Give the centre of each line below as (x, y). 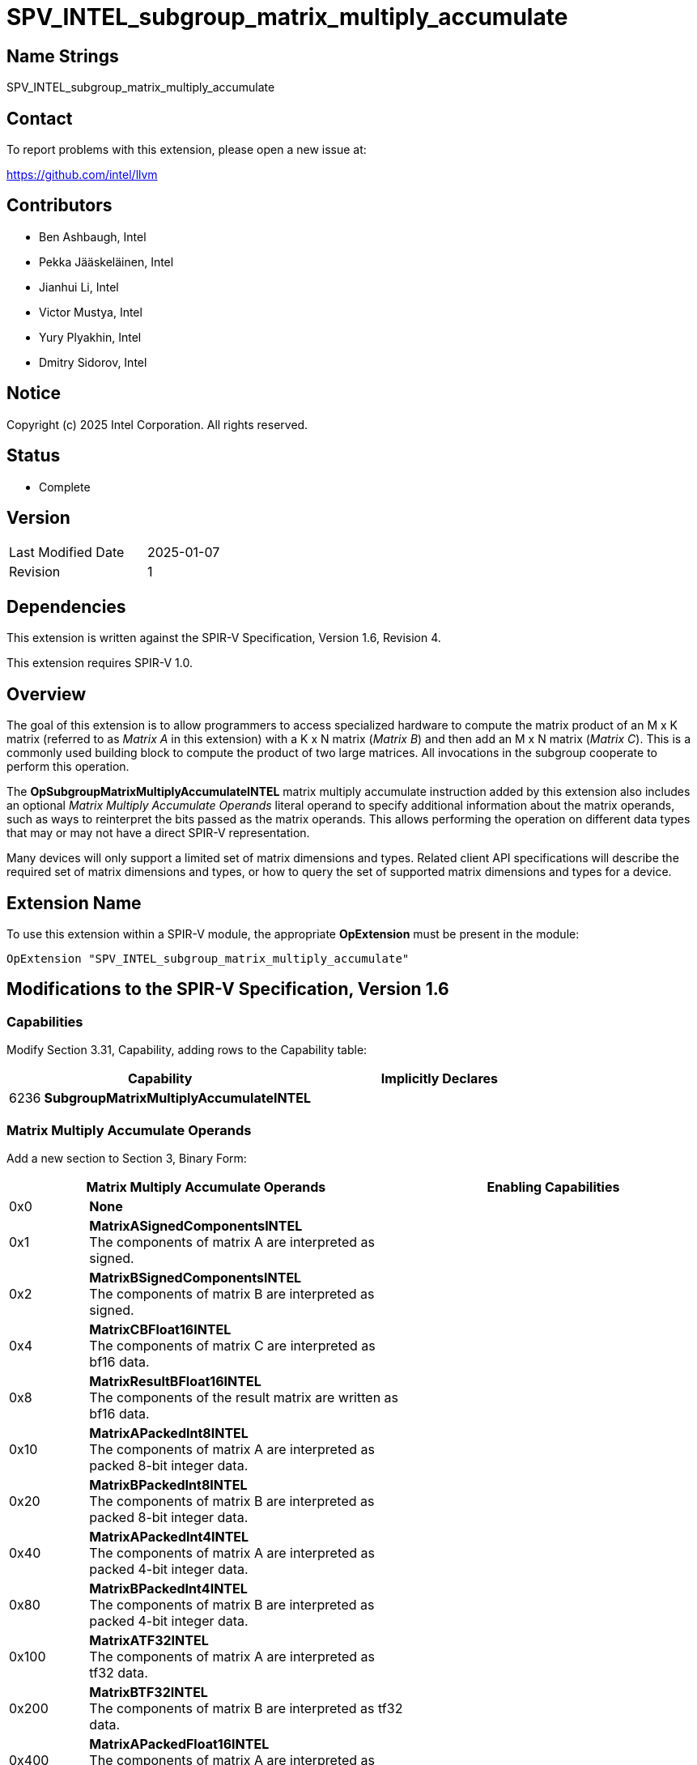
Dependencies (66, 606)
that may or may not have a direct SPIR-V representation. (158, 833)
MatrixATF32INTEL (149, 1640)
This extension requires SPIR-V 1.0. (100, 663)
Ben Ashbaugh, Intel (93, 236)
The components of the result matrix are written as (244, 1397)
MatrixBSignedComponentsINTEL (195, 1277)
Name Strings (63, 56)
